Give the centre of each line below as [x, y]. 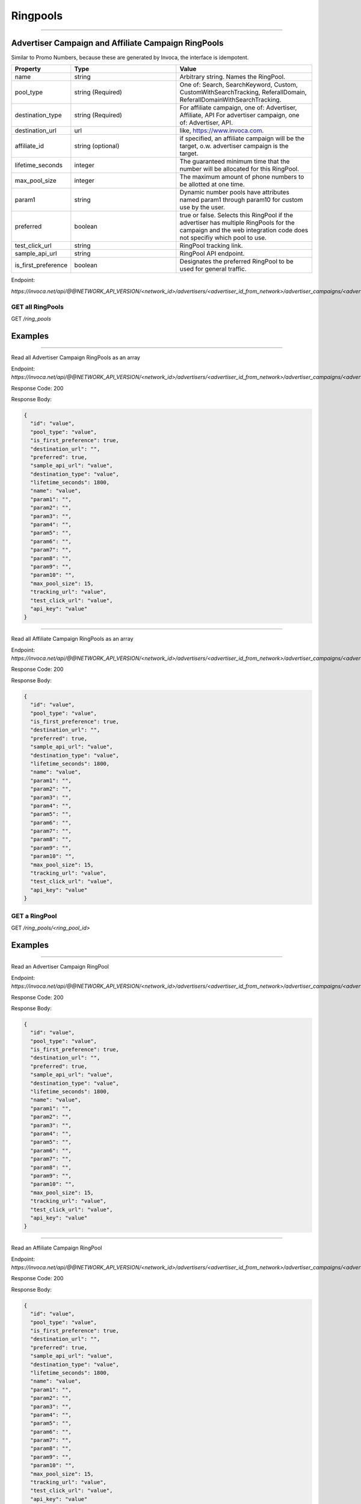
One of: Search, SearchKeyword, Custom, [239, 85]
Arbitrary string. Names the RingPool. [233, 77]
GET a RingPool [34, 916]
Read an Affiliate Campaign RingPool [57, 1248]
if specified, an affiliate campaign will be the [242, 138]
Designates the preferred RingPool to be [237, 262]
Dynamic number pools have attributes [235, 193]
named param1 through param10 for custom [241, 200]
